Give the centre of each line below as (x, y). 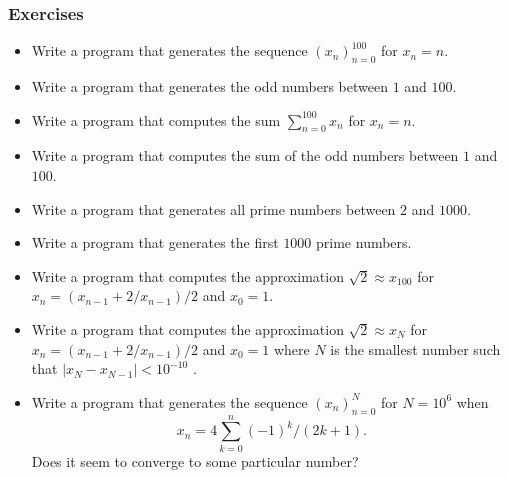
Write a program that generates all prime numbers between (213, 208)
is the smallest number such (415, 348)
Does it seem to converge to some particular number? (195, 460)
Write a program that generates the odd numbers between (209, 86)
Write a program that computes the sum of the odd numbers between (245, 155)
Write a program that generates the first (155, 242)
